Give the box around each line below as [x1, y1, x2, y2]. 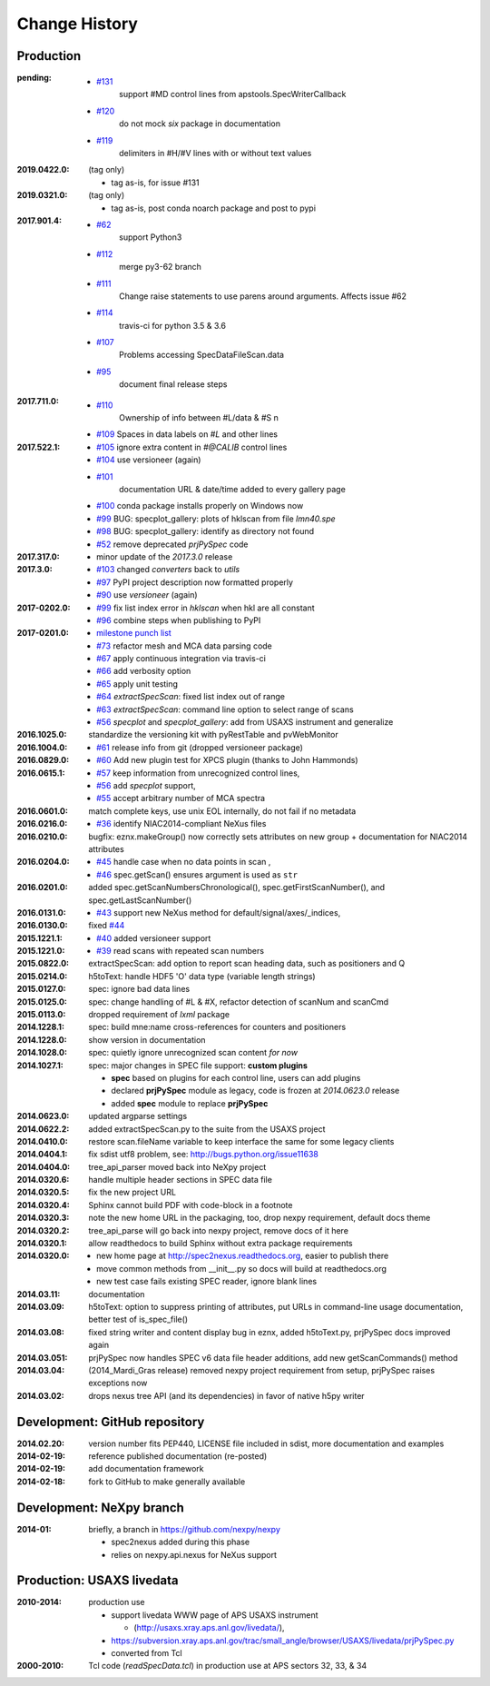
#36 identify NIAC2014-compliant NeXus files [96, 818, 267, 829]
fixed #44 [88, 920, 125, 931]
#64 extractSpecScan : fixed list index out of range [96, 691, 286, 702]
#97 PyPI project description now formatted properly [96, 577, 294, 588]
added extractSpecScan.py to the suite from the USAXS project [88, 1123, 326, 1135]
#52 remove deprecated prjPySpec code [96, 539, 249, 550]
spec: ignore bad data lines [88, 984, 191, 995]
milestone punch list [96, 628, 171, 639]
